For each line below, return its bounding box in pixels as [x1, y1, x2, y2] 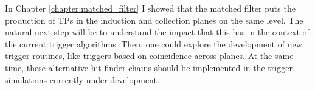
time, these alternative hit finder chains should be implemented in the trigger [5, 61, 292, 74]
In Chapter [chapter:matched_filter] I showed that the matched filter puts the [5, 2, 296, 14]
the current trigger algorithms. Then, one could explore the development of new [5, 37, 302, 50]
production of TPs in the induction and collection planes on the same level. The [5, 13, 303, 26]
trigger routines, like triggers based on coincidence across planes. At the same [5, 49, 294, 62]
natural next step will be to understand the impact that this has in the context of [5, 26, 310, 38]
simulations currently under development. [5, 73, 159, 86]
